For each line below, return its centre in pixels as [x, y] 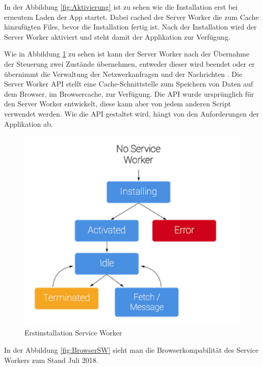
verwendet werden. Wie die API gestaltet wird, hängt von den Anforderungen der [132, 113]
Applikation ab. [29, 123]
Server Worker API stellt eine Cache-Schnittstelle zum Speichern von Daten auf [129, 84]
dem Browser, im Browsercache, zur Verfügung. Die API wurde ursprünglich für [129, 93]
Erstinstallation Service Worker [73, 333]
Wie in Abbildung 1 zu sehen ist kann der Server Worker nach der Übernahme [127, 54]
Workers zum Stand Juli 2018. [51, 360]
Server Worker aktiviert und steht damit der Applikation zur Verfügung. [117, 36]
